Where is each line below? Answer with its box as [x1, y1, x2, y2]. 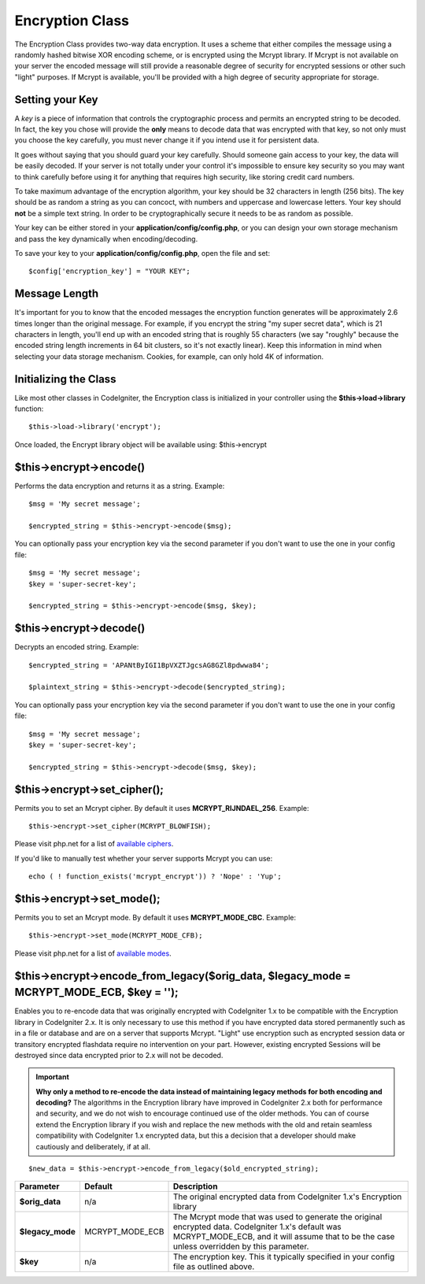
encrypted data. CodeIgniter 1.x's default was [172, 1221, 342, 1232]
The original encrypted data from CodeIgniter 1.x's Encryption [172, 1191, 402, 1202]
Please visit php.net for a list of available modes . [14, 949, 172, 958]
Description [172, 1181, 218, 1192]
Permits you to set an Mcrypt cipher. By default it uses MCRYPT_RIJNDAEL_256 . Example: [14, 803, 310, 812]
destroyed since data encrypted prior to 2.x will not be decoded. [14, 1050, 224, 1060]
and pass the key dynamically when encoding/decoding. [14, 234, 198, 243]
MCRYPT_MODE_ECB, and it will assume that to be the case [172, 1231, 395, 1242]
